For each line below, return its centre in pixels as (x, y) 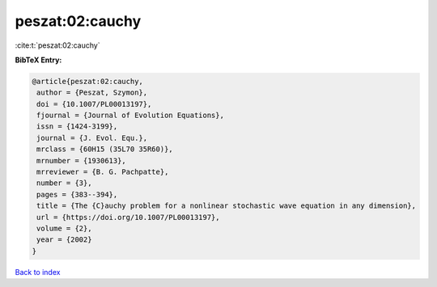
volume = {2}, (64, 228)
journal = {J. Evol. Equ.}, (92, 138)
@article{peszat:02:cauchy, (87, 81)
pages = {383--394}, (77, 194)
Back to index (38, 272)
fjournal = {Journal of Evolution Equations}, (130, 116)
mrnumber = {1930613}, (82, 160)
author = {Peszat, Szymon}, (92, 93)
